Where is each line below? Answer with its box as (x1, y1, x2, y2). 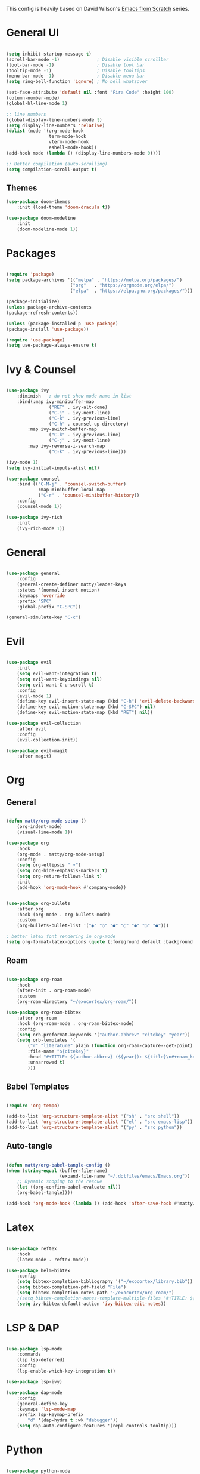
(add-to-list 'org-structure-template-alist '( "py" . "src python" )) (6, 1125, 183, 1131)
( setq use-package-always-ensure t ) (6, 343, 97, 349)
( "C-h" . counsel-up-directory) (48, 421, 129, 427)
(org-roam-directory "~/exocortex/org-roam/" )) (17, 999, 137, 1005)
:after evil (17, 725, 46, 732)
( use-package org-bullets (6, 900, 70, 906)
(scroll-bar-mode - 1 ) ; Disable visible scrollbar (6, 56, 169, 62)
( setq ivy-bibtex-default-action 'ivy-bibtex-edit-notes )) (17, 1301, 167, 1307)
